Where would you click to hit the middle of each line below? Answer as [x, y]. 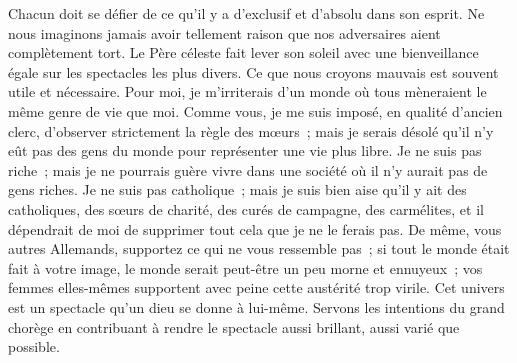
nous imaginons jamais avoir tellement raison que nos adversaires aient [224, 32]
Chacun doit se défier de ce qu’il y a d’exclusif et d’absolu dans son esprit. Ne [246, 13]
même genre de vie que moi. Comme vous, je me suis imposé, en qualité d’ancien [255, 110]
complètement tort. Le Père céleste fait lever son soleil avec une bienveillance [243, 52]
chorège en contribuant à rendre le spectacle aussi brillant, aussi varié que [234, 326]
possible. [34, 346]
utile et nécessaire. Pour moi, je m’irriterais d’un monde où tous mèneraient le [247, 91]
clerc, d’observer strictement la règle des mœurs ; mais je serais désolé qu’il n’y [251, 130]
